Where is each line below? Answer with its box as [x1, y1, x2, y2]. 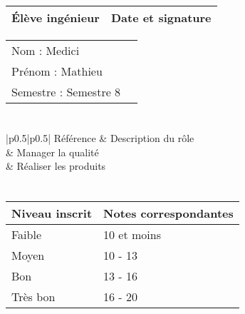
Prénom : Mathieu [11, 63, 103, 79]
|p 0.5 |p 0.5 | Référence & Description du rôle [6, 131, 194, 146]
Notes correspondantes [103, 205, 234, 222]
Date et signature [110, 9, 212, 26]
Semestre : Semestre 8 [11, 83, 121, 100]
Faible [11, 226, 42, 243]
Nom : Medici [11, 42, 80, 59]
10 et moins [103, 226, 162, 243]
